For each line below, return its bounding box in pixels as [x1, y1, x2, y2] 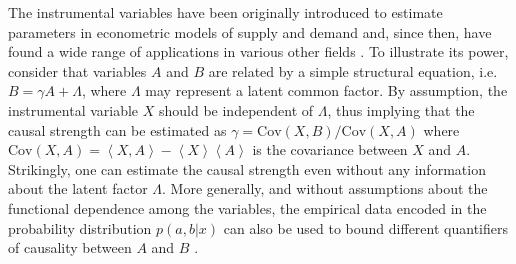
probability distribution [8, 217, 152, 238]
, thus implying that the [327, 99, 475, 120]
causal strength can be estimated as [8, 119, 227, 140]
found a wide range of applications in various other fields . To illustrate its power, [8, 41, 509, 62]
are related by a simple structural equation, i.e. [208, 60, 498, 81]
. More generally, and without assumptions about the [162, 178, 488, 199]
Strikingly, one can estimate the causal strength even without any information [8, 158, 486, 179]
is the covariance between [252, 139, 408, 160]
